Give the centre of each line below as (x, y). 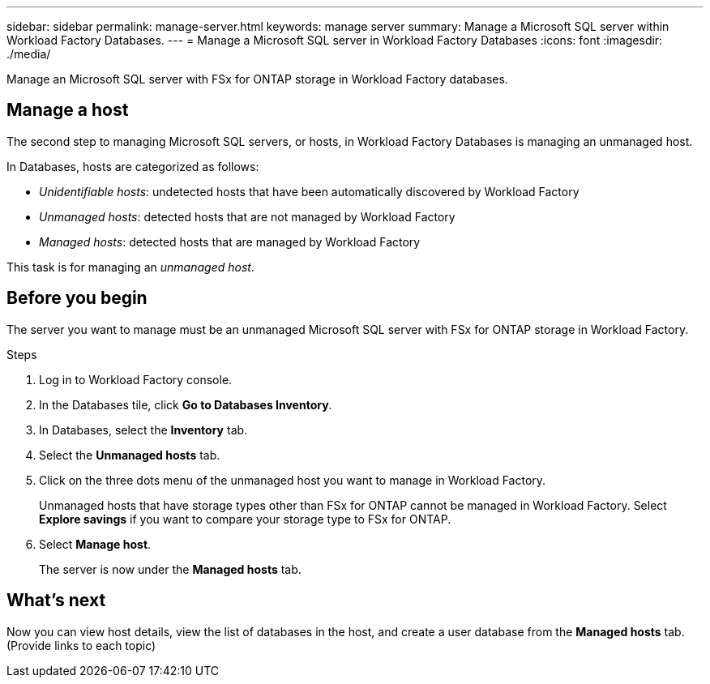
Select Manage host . (95, 544)
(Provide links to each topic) (81, 645)
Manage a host (68, 110)
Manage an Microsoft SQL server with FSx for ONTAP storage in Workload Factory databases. (257, 79)
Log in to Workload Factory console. (136, 379)
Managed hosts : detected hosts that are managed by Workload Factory (230, 242)
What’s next (56, 601)
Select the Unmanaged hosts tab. (130, 455)
